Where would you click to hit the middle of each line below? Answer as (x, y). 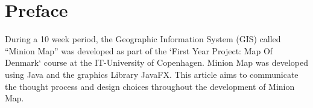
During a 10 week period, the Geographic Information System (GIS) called (143, 39)
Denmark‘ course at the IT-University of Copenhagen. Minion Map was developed (156, 62)
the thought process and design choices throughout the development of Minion (150, 86)
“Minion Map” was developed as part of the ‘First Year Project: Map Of (139, 50)
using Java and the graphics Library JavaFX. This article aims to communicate (152, 74)
